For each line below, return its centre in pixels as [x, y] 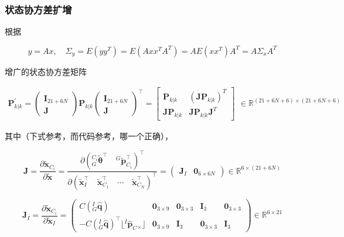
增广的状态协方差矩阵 [46, 71]
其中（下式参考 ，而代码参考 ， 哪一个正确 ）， [89, 136]
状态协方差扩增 [38, 9]
